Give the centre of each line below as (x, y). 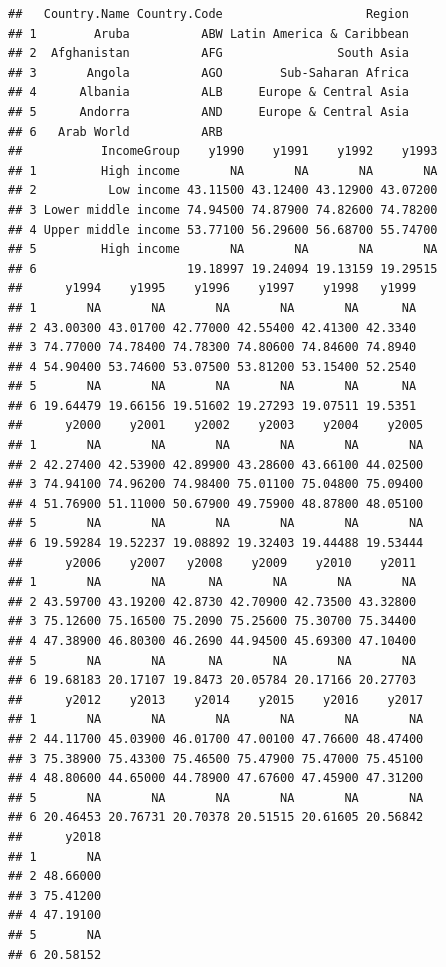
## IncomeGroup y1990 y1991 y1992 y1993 (223, 151)
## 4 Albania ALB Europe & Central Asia (208, 92)
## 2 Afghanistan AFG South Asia (208, 53)
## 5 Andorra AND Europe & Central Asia (208, 111)
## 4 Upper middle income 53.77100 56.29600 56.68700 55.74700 (223, 229)
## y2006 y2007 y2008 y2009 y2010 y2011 (212, 562)
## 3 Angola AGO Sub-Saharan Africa (208, 72)
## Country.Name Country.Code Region (208, 14)
